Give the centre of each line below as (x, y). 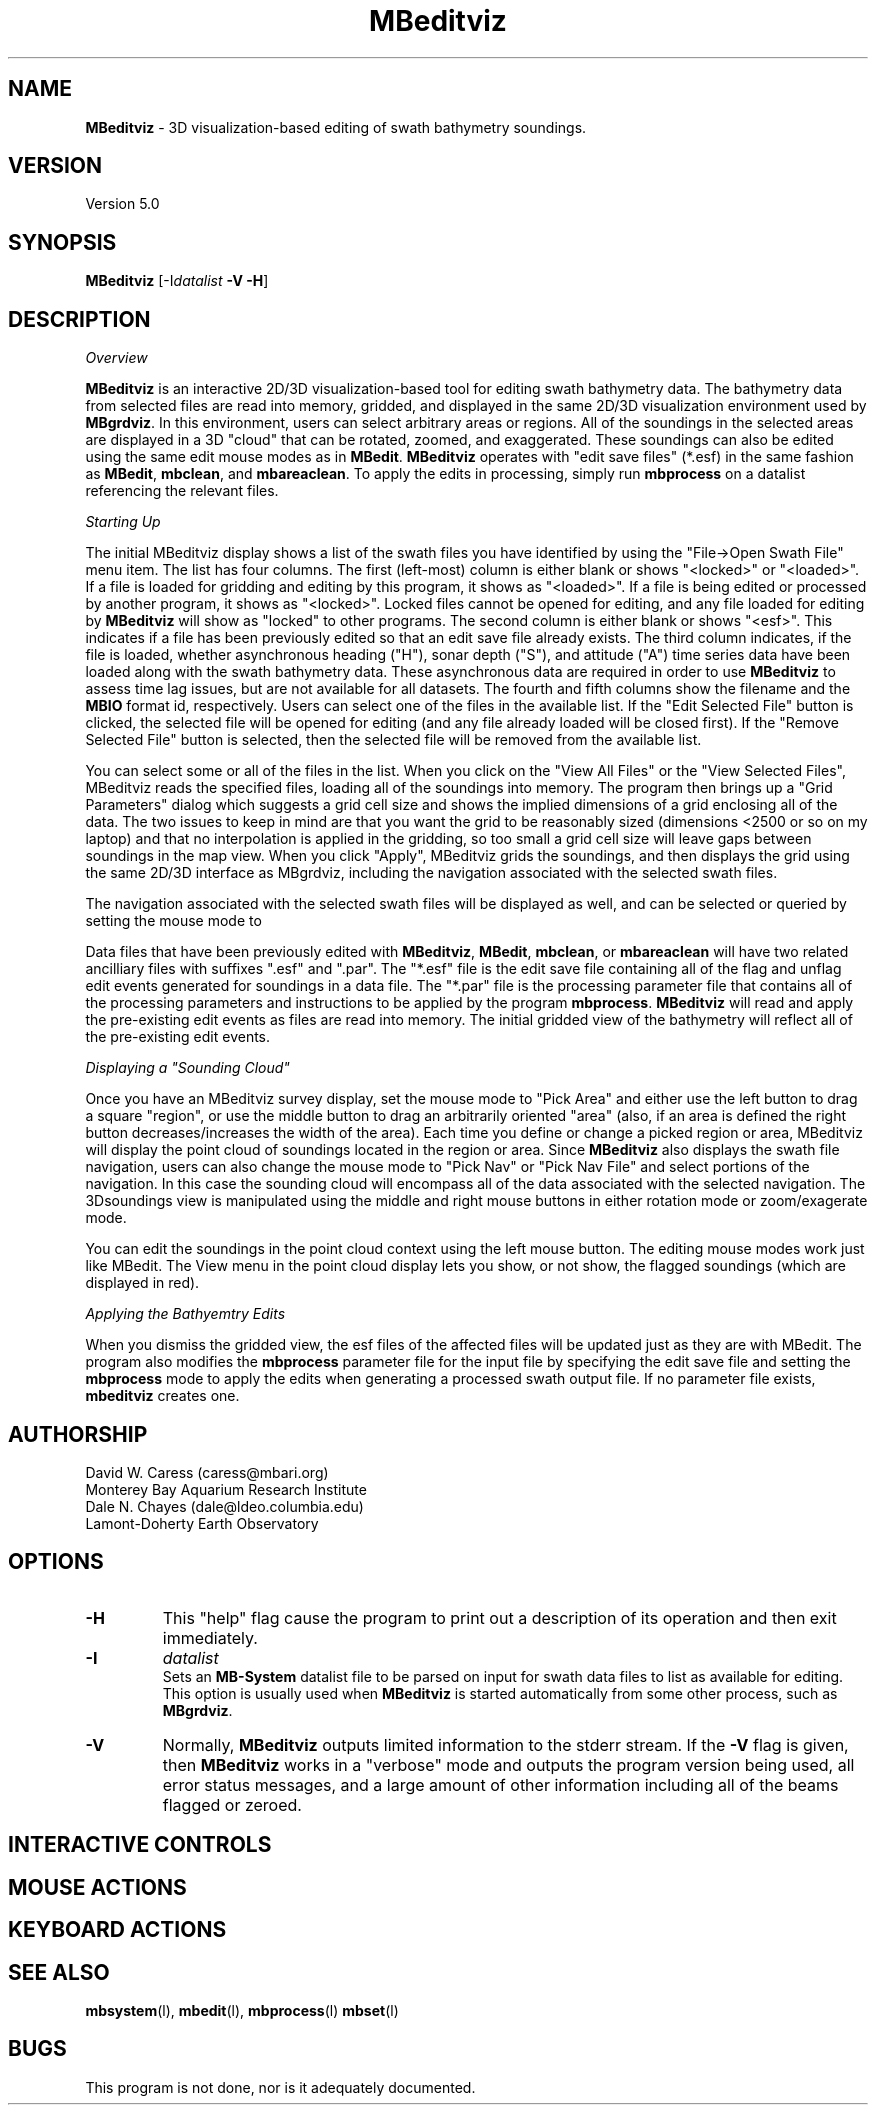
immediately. (210, 1637)
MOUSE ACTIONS (97, 1887)
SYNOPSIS (62, 242)
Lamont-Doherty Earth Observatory (202, 1523)
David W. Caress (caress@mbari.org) (207, 1472)
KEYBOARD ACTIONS (117, 1930)
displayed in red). (142, 1283)
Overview (116, 358)
